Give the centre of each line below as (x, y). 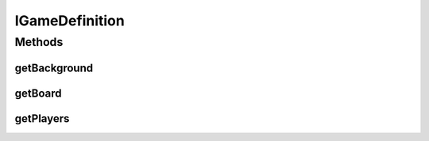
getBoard (38, 93)
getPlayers (42, 118)
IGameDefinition (70, 21)
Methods (39, 42)
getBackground (54, 68)
